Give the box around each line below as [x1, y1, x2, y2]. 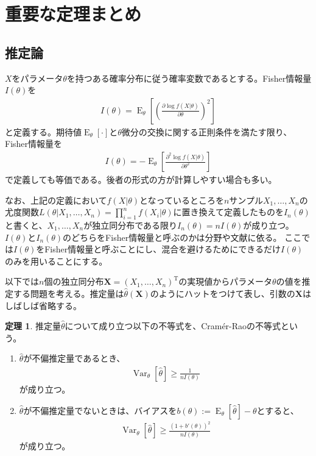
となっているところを [139, 193, 224, 206]
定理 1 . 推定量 [5, 319, 61, 332]
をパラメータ [12, 71, 63, 84]
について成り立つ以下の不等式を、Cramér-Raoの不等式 [65, 319, 281, 332]
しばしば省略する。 [5, 299, 82, 312]
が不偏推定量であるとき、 [23, 352, 125, 365]
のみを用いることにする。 [5, 254, 108, 267]
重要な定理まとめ [5, 1, 142, 26]
